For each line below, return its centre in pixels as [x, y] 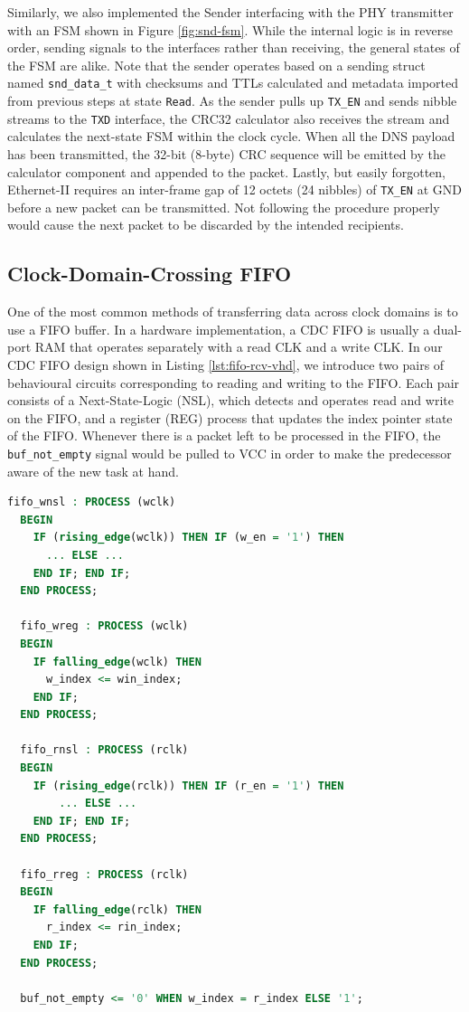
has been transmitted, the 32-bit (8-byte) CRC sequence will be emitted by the [226, 153]
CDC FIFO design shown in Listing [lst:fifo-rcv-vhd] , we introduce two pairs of [226, 364]
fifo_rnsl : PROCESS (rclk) [104, 750]
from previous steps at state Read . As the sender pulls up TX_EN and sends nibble [232, 101]
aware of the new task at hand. [93, 471]
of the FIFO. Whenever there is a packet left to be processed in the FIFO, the [224, 435]
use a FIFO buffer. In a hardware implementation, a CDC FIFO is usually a [219, 329]
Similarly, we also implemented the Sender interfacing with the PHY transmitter [230, 12]
